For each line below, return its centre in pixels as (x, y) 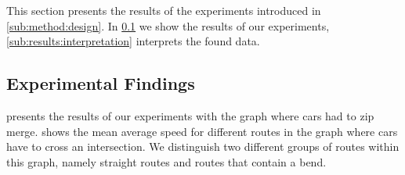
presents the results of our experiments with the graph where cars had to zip (190, 115)
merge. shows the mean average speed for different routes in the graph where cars (202, 131)
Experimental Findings (101, 83)
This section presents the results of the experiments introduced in (164, 10)
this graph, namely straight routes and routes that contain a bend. (166, 161)
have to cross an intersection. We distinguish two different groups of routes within (203, 146)
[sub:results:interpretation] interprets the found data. (133, 41)
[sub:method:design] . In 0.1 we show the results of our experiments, (168, 25)
